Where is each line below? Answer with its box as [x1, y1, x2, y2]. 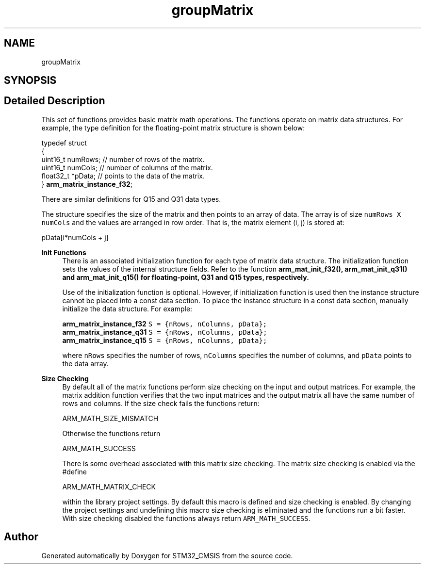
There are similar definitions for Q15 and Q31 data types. [41, 195, 221, 203]
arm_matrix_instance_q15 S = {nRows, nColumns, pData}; [62, 336, 267, 344]
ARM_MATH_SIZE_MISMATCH [62, 414, 159, 422]
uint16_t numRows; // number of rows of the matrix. [41, 155, 205, 163]
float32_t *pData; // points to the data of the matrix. [41, 171, 205, 180]
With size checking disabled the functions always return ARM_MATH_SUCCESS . [62, 514, 311, 522]
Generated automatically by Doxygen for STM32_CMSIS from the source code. [41, 551, 293, 560]
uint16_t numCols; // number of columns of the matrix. [41, 163, 213, 172]
